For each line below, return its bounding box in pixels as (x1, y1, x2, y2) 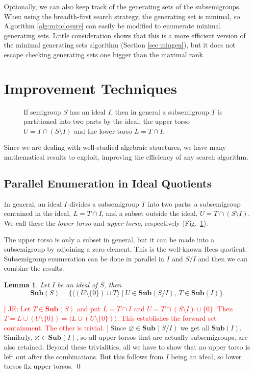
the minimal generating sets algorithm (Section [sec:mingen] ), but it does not (4, 40, 236, 50)
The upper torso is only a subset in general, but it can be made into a (4, 234, 214, 244)
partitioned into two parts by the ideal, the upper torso (24, 116, 190, 126)
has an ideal (70, 106, 106, 117)
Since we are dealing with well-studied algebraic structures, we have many (4, 142, 227, 152)
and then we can (198, 253, 248, 263)
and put (76, 303, 101, 313)
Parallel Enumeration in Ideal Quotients (4, 176, 212, 191)
